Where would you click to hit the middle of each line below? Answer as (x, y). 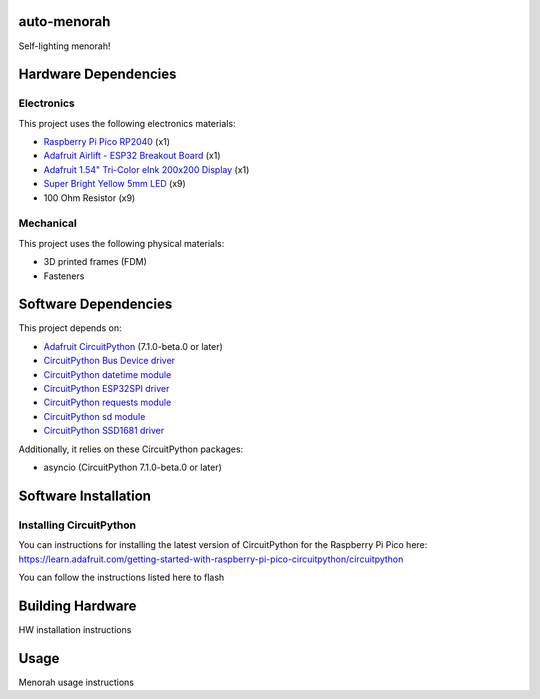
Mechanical (47, 223)
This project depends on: (70, 328)
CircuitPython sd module (94, 416)
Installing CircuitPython (77, 525)
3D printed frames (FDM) (95, 262)
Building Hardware (77, 605)
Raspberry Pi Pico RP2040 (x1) (106, 142)
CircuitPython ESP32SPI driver (106, 389)
